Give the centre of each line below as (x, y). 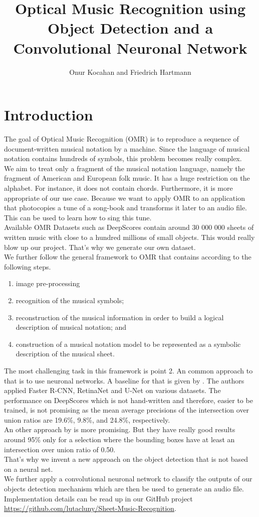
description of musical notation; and (71, 327)
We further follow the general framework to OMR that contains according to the (128, 257)
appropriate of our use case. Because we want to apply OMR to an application (124, 198)
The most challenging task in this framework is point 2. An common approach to (128, 370)
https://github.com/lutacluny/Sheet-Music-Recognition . (90, 508)
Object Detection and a (130, 28)
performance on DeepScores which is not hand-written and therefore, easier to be (128, 400)
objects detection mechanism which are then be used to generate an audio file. (124, 489)
